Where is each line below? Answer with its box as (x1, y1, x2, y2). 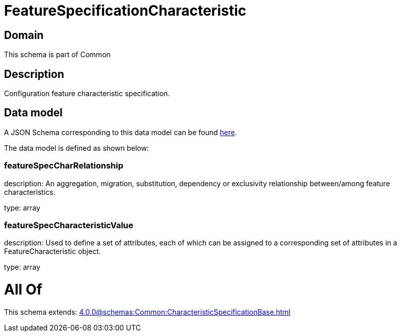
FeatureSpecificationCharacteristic (4, 2, 246, 19)
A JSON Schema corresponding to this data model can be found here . (4, 128, 237, 137)
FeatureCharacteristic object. (4, 247, 101, 256)
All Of (4, 281, 42, 299)
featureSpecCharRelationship (4, 160, 123, 171)
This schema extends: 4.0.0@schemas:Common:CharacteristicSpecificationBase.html (4, 307, 291, 316)
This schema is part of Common (4, 50, 111, 59)
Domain (4, 28, 44, 41)
